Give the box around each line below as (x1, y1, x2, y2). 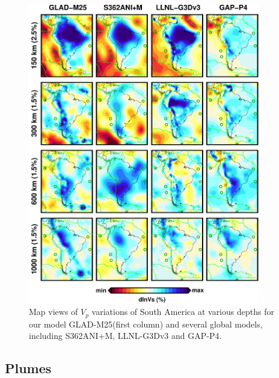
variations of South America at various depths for (91, 305, 274, 318)
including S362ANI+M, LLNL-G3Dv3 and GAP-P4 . (29, 329, 222, 342)
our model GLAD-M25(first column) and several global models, (29, 317, 263, 330)
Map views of (29, 305, 78, 318)
